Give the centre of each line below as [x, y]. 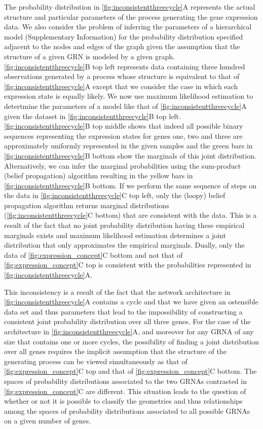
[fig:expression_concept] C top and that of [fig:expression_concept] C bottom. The [130, 371]
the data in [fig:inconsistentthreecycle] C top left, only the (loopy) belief [115, 195]
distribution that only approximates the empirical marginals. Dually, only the [124, 245]
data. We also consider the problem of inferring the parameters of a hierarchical [128, 27]
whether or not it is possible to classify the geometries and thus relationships [123, 401]
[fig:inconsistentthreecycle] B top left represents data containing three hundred [125, 66]
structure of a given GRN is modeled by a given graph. [89, 56]
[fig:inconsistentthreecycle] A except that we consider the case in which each [121, 86]
